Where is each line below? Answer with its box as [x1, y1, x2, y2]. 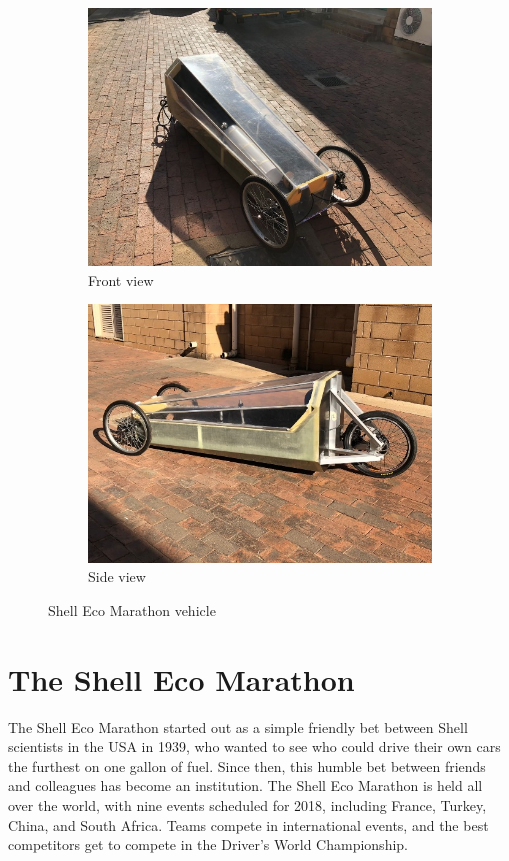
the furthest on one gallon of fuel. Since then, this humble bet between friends [8, 755, 486, 776]
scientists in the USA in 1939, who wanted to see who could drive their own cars [8, 736, 501, 757]
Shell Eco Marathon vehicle [48, 599, 216, 620]
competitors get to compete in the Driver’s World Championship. [8, 834, 408, 855]
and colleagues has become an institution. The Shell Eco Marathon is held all [8, 775, 483, 796]
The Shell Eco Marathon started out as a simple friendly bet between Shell [8, 716, 468, 737]
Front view [88, 269, 154, 290]
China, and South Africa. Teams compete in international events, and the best [8, 814, 489, 835]
